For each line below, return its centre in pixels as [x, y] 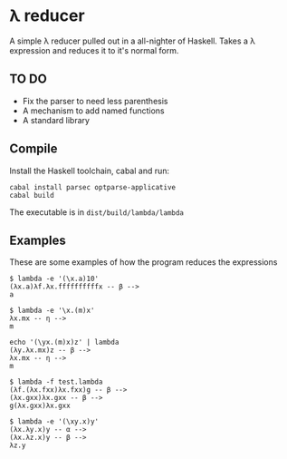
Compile [33, 149]
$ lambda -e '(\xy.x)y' [54, 422]
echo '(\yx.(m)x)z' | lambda [64, 342]
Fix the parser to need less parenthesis [95, 101]
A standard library [56, 120]
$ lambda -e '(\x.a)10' [54, 279]
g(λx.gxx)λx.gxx [40, 406]
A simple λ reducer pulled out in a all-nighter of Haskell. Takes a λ [133, 41]
